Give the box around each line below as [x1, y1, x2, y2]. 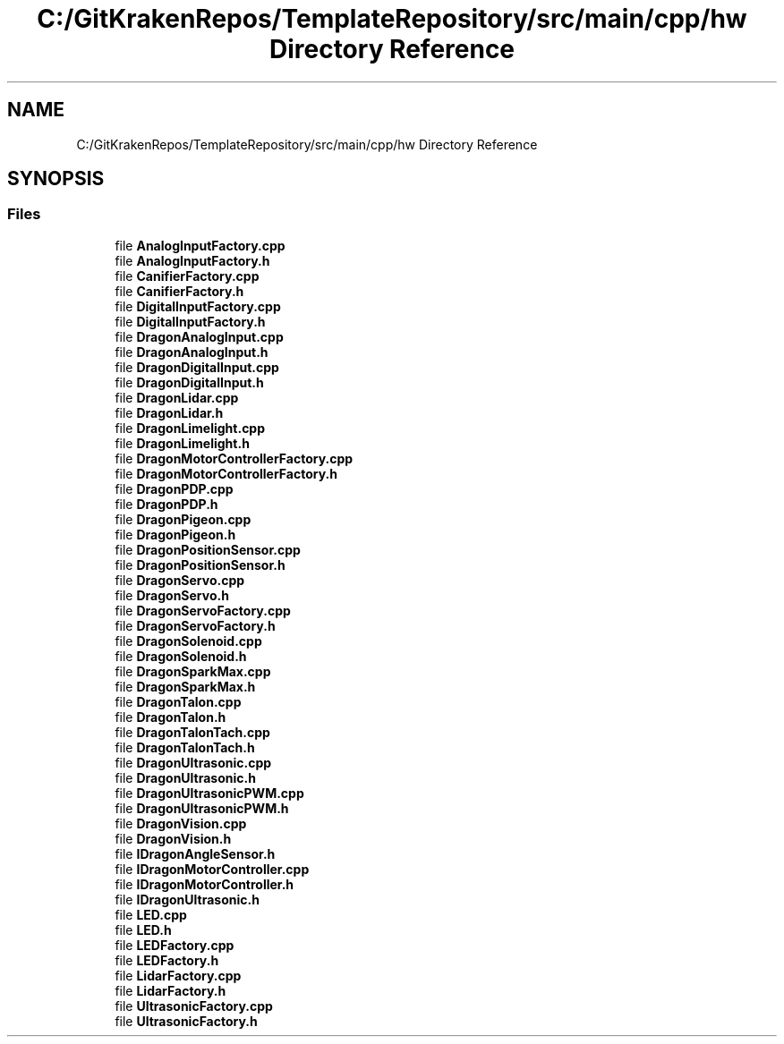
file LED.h [115, 921, 172, 938]
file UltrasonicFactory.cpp [115, 997, 273, 1014]
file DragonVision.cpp [115, 815, 247, 831]
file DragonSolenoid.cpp [115, 632, 262, 649]
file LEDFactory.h [115, 952, 219, 968]
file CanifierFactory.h [115, 283, 244, 299]
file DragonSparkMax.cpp [115, 663, 271, 679]
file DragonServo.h [115, 587, 229, 603]
